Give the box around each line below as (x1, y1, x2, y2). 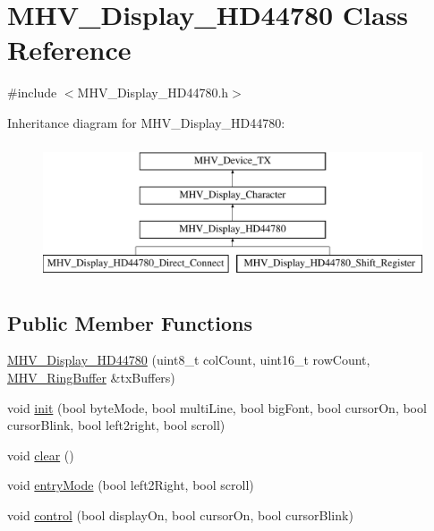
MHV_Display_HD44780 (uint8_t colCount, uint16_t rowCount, (7, 350, 370, 369)
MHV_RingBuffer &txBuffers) (7, 368, 175, 387)
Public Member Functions (7, 308, 252, 336)
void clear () (7, 445, 74, 464)
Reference (7, 31, 132, 68)
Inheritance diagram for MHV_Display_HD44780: (7, 113, 285, 131)
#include (7, 83, 57, 102)
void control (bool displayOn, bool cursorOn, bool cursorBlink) (7, 506, 353, 525)
